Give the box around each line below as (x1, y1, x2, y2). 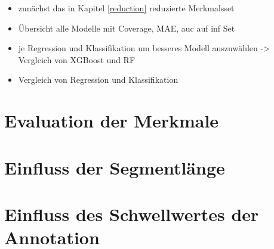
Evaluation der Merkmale (4, 108, 219, 133)
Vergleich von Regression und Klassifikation (18, 73, 178, 86)
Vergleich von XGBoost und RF (18, 53, 136, 66)
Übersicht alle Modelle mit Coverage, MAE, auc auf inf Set (18, 21, 235, 34)
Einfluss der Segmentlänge (4, 155, 225, 179)
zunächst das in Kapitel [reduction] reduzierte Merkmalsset (18, 2, 235, 14)
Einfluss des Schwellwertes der (4, 201, 259, 226)
